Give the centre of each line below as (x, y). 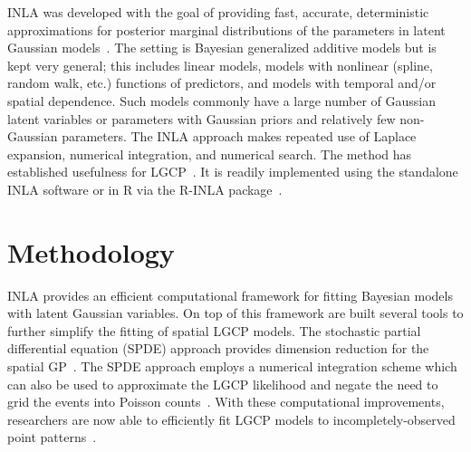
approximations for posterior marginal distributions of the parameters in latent (226, 29)
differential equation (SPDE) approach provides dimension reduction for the (218, 348)
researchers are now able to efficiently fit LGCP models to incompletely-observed (231, 419)
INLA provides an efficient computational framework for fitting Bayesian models (230, 295)
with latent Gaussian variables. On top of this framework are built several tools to (235, 313)
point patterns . (52, 437)
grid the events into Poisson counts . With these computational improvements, (226, 402)
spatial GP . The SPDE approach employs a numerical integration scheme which (232, 366)
